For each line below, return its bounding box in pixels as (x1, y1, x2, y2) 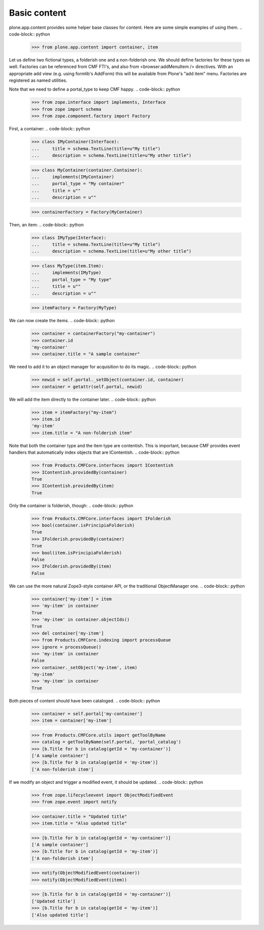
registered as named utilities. (9, 77, 67, 83)
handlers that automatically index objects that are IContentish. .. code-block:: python (9, 449, 179, 455)
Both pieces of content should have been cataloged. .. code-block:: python (9, 697, 160, 703)
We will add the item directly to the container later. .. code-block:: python (9, 396, 156, 402)
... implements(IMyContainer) (31, 174, 114, 180)
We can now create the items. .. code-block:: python (9, 318, 115, 324)
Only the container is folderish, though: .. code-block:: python (9, 502, 133, 509)
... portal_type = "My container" (31, 181, 125, 186)
